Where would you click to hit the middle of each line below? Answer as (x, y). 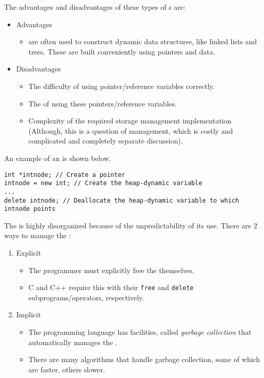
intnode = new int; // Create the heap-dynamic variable (103, 183)
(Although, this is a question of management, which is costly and (131, 130)
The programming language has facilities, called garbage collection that (140, 332)
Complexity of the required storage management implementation (130, 121)
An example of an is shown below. (58, 158)
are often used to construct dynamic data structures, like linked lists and (143, 41)
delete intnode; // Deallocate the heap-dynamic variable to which (122, 200)
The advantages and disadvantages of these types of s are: (95, 7)
